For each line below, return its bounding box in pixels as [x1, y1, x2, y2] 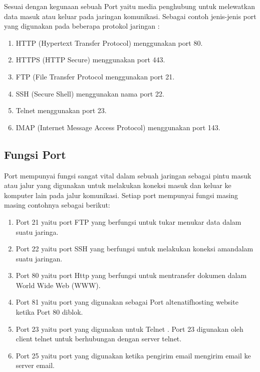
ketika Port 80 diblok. [16, 307, 83, 317]
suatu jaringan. [16, 253, 63, 263]
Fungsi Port [4, 146, 66, 162]
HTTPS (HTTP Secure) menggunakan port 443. [16, 54, 165, 65]
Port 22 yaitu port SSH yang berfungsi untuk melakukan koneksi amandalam [16, 243, 253, 254]
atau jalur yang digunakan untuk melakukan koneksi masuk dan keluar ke [4, 180, 231, 191]
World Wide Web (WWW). [16, 280, 101, 290]
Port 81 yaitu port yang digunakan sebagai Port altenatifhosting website [16, 297, 238, 307]
